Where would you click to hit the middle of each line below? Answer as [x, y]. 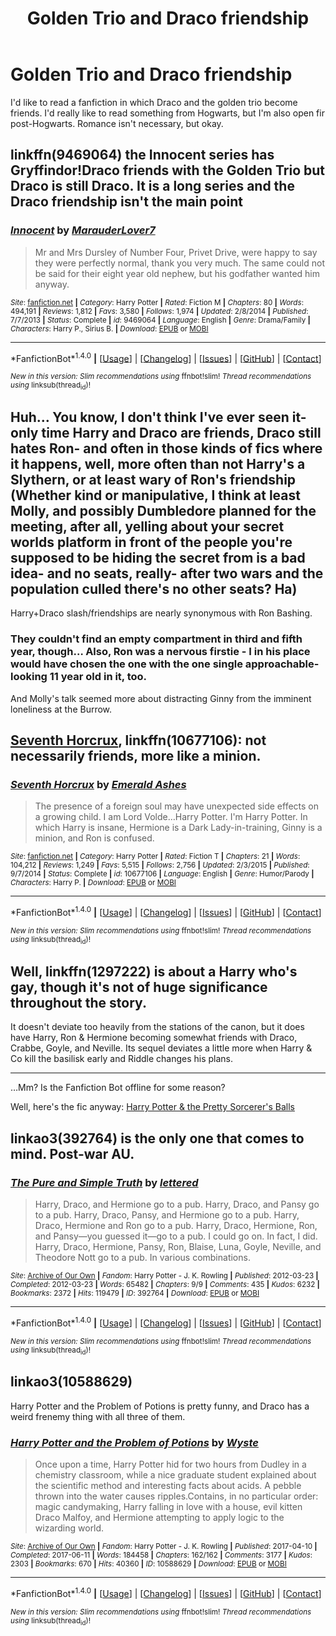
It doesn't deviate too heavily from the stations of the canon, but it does [157, 1027]
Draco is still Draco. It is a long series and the [152, 186]
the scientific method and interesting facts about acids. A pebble [168, 1485]
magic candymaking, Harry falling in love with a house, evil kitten [168, 1506]
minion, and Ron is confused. [94, 838]
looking [29, 677]
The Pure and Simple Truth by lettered [104, 1182]
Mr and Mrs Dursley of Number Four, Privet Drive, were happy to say [176, 252]
